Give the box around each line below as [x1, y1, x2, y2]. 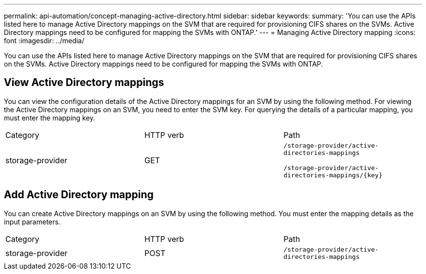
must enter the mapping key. [4, 113, 95, 122]
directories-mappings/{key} [283, 171, 383, 179]
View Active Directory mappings [4, 76, 164, 89]
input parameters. [4, 217, 61, 226]
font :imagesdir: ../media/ [4, 36, 85, 45]
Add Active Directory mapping [4, 188, 154, 201]
